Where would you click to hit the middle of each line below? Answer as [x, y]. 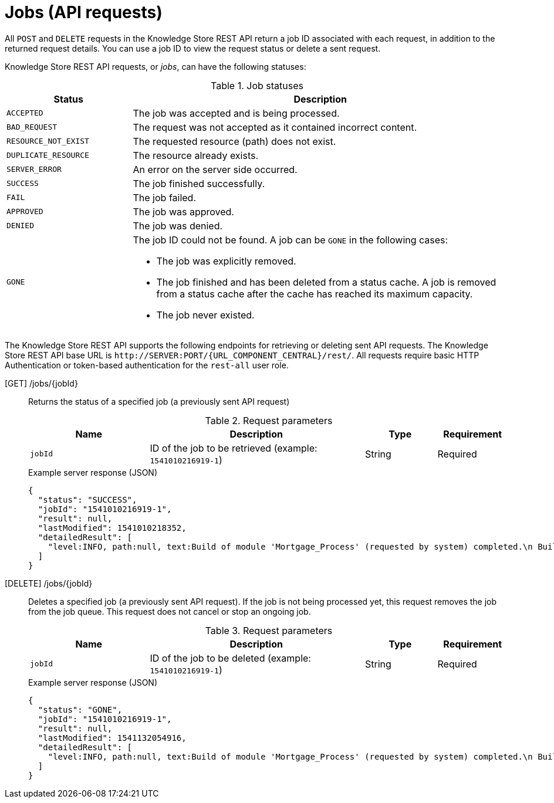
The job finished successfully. [199, 183]
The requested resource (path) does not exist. [234, 141]
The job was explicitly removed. [226, 261]
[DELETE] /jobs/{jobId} [49, 583]
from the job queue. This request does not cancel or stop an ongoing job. [170, 611]
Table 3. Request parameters [269, 630]
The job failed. [165, 197]
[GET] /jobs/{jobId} [41, 383]
